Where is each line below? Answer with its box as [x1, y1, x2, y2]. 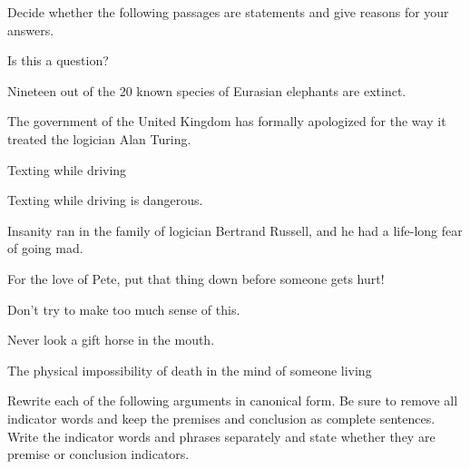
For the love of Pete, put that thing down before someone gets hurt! [7, 269, 385, 288]
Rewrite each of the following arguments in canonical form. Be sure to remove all [7, 391, 458, 410]
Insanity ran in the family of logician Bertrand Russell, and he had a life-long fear [7, 220, 463, 239]
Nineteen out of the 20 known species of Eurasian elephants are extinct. [7, 81, 406, 100]
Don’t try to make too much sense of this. [7, 299, 240, 318]
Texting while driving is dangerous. [7, 191, 203, 210]
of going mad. [7, 239, 83, 258]
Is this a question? [7, 51, 109, 70]
